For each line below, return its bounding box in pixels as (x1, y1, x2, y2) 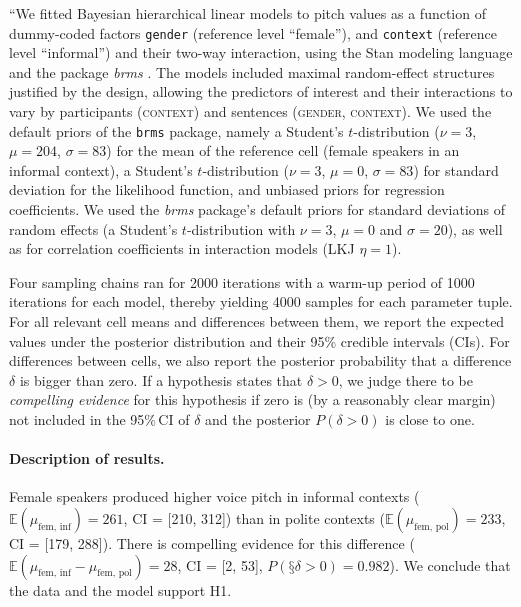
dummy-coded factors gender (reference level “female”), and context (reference (9, 22, 498, 43)
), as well (447, 218, 503, 239)
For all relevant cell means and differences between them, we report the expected (9, 311, 505, 332)
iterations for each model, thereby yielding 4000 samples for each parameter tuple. (9, 291, 513, 312)
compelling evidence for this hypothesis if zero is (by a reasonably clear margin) (9, 389, 496, 410)
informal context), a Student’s (9, 159, 193, 180)
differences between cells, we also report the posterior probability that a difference (9, 350, 512, 371)
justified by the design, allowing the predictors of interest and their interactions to (9, 81, 513, 102)
